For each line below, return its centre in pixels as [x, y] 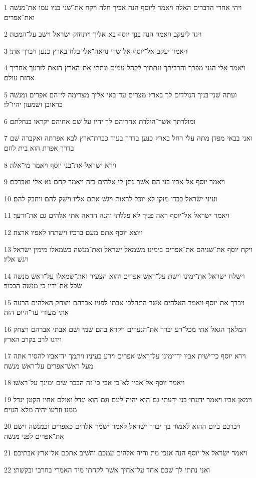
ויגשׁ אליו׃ [16, 259]
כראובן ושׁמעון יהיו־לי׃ [33, 104]
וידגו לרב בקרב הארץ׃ [33, 339]
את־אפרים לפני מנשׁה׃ [34, 436]
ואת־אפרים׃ [19, 17]
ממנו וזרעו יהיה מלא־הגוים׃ [41, 409]
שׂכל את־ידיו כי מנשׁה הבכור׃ [43, 285]
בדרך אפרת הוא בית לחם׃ [39, 147]
